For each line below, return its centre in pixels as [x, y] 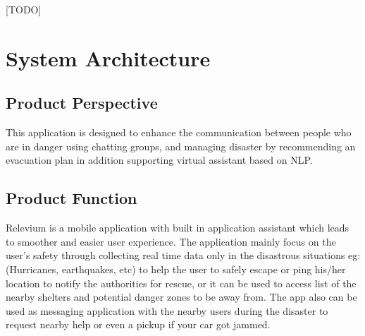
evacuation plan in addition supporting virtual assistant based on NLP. [159, 160]
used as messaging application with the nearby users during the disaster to [167, 310]
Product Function [72, 198]
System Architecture [108, 58]
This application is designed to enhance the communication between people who [179, 132]
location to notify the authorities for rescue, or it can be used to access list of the [181, 283]
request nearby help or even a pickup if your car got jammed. [138, 324]
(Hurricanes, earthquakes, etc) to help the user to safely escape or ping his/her [176, 269]
